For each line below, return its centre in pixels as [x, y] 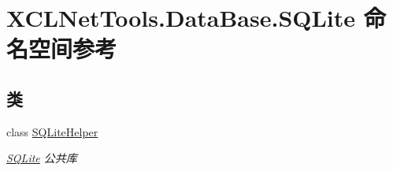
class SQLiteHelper [52, 131]
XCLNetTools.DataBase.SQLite [181, 18]
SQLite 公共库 [42, 158]
